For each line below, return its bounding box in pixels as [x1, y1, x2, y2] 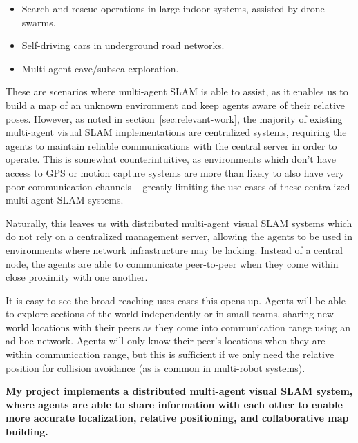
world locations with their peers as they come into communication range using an [6, 319, 350, 334]
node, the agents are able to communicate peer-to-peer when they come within [6, 256, 339, 270]
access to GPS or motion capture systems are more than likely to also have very [6, 165, 345, 179]
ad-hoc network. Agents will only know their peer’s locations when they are [6, 333, 326, 348]
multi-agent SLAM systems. [6, 193, 124, 207]
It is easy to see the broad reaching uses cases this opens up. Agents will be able [6, 293, 346, 307]
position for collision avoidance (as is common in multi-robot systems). [6, 360, 305, 375]
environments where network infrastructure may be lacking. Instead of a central [6, 242, 343, 257]
